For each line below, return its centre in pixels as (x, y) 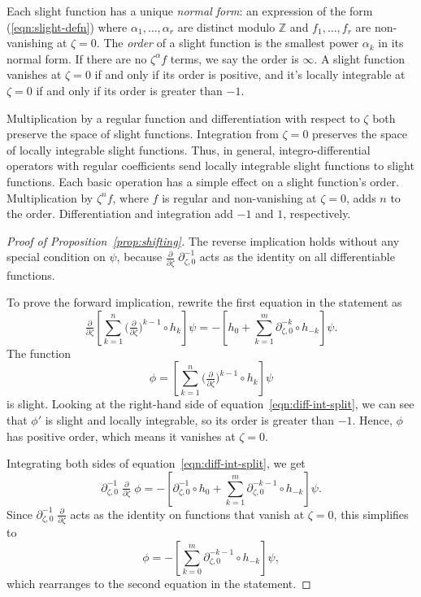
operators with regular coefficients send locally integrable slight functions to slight (210, 166)
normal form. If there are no (77, 58)
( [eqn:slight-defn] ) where (67, 26)
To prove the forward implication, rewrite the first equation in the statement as (204, 302)
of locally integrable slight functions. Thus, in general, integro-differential (189, 149)
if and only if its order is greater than (129, 90)
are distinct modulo (226, 26)
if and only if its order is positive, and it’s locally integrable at (250, 74)
